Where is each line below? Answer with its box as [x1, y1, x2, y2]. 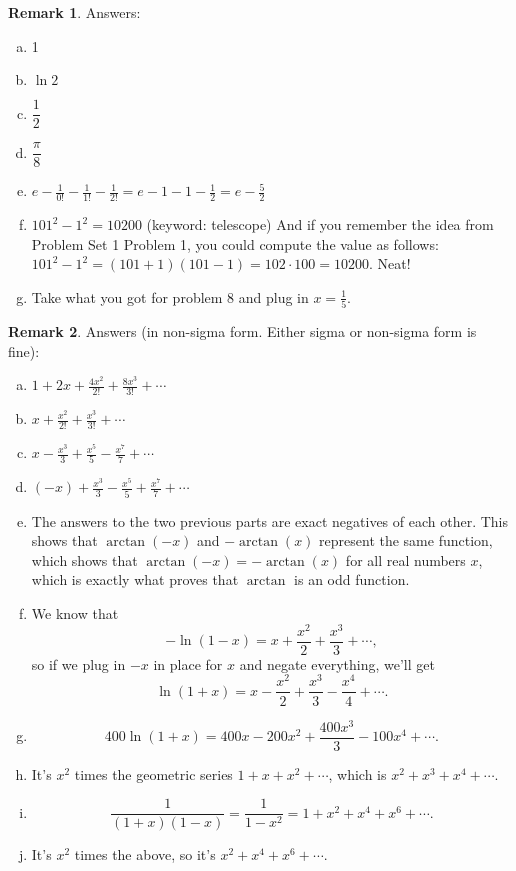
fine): [8, 340, 40, 361]
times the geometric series [74, 763, 233, 784]
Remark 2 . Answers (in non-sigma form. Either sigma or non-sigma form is [8, 321, 477, 342]
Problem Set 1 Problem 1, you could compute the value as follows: [31, 233, 439, 254]
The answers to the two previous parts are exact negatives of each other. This [31, 510, 508, 531]
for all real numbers [345, 549, 466, 570]
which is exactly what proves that [31, 569, 239, 590]
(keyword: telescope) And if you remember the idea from [146, 214, 494, 235]
